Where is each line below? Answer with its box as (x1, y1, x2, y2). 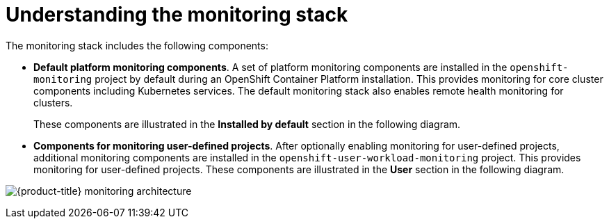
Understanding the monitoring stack (6, 3, 348, 26)
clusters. (33, 96, 73, 109)
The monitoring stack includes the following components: (6, 39, 268, 51)
